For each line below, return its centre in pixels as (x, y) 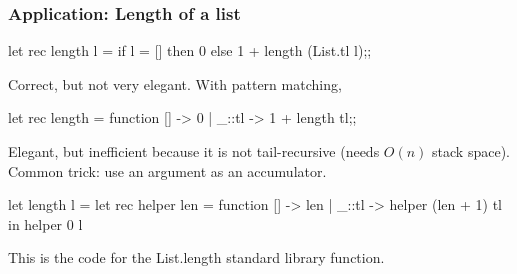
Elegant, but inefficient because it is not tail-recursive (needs (194, 151)
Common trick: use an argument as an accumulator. (167, 170)
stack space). (471, 151)
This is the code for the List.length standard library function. (196, 257)
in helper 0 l (45, 223)
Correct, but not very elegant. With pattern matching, (175, 83)
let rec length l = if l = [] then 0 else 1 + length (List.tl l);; (190, 50)
